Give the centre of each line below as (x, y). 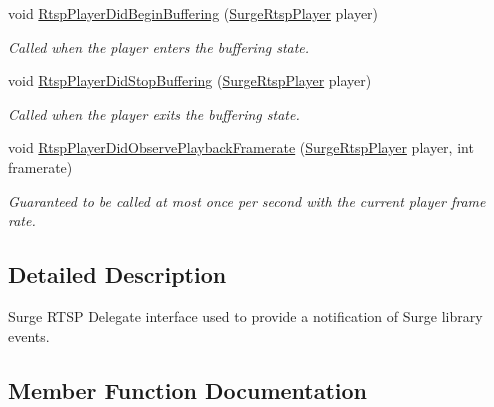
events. (29, 335)
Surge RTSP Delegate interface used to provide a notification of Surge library (245, 315)
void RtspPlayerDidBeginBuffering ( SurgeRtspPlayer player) (193, 13)
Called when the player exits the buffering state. (154, 113)
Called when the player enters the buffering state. (159, 46)
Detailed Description (117, 274)
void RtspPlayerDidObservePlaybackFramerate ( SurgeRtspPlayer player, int (241, 147)
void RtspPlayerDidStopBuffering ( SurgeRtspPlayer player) (190, 80)
